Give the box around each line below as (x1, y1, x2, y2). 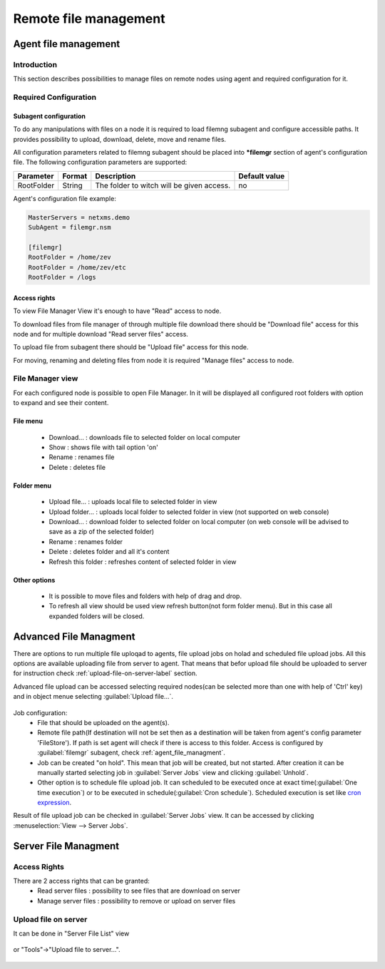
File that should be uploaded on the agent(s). (37, 718, 170, 727)
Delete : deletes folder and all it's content (48, 548, 170, 556)
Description (95, 171, 136, 181)
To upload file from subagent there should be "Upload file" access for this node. (13, 343, 249, 352)
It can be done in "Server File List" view (13, 929, 130, 938)
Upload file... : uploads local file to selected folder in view (48, 498, 217, 506)
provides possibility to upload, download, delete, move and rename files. (13, 135, 227, 143)
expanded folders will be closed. (48, 612, 145, 620)
